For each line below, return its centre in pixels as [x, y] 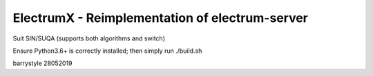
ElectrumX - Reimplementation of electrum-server [161, 18]
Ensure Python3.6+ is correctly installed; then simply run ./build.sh [107, 51]
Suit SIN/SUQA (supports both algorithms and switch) [89, 38]
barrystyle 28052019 [42, 63]
